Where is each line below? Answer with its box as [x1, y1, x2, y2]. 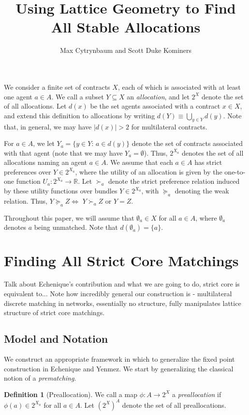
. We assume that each [106, 157, 173, 167]
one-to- [224, 166, 246, 176]
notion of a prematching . [4, 373, 76, 383]
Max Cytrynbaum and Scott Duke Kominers [59, 45, 192, 55]
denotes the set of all [181, 147, 244, 158]
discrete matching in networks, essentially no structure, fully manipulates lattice [4, 298, 241, 308]
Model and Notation [4, 331, 108, 346]
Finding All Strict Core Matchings [4, 251, 239, 271]
